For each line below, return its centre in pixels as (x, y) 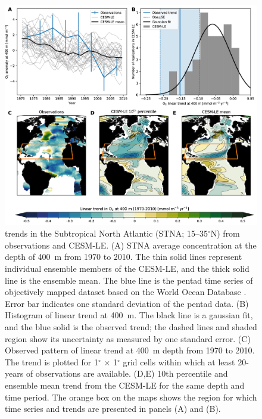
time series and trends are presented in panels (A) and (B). (113, 409)
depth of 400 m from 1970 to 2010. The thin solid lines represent (124, 257)
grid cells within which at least (179, 361)
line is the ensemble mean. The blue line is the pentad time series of (129, 280)
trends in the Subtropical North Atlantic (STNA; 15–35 (106, 233)
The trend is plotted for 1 (52, 361)
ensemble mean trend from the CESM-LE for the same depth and (125, 385)
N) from (225, 233)
